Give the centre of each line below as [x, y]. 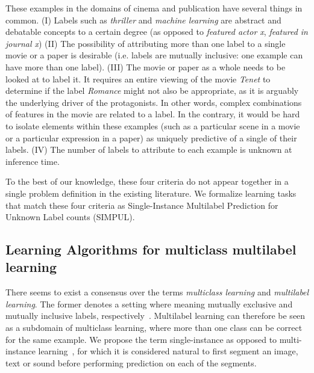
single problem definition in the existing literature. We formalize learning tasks [151, 193]
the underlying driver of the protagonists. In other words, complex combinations [154, 102]
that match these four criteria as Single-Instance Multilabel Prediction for [142, 205]
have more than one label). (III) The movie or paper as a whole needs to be [146, 66]
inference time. [33, 161]
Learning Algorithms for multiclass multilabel [151, 249]
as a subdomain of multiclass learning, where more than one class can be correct [154, 328]
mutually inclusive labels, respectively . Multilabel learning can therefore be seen [155, 316]
